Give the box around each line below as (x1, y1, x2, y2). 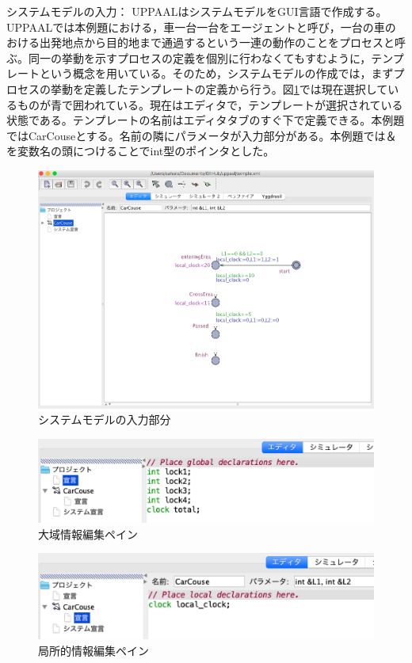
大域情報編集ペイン (38, 525, 138, 542)
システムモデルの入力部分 (38, 411, 171, 428)
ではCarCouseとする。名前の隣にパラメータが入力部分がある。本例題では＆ (6, 127, 397, 143)
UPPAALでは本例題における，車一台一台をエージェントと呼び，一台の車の (6, 18, 396, 35)
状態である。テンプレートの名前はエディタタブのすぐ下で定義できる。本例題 (6, 112, 405, 128)
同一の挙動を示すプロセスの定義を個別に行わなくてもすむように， (28, 49, 372, 66)
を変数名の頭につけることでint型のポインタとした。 (6, 143, 275, 159)
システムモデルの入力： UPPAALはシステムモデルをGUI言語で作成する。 (6, 3, 387, 19)
